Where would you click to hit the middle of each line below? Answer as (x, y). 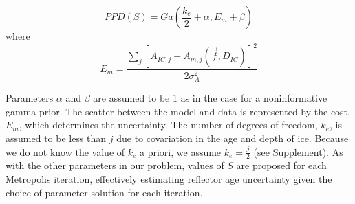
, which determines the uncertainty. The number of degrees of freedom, (168, 125)
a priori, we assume (181, 151)
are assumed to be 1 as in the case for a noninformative (210, 98)
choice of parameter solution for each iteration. (104, 192)
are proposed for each (281, 165)
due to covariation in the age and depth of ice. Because (233, 138)
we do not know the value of (65, 151)
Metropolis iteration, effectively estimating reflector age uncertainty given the (169, 179)
